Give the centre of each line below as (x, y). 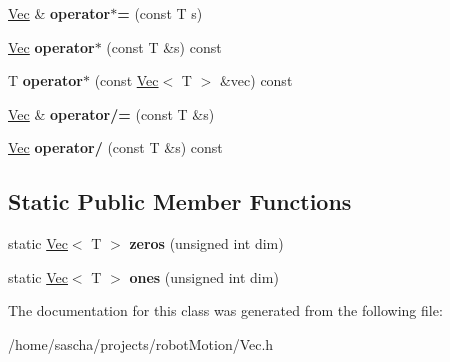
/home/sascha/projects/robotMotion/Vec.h (141, 343)
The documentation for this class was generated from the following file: (225, 310)
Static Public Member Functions (180, 201)
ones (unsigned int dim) (204, 276)
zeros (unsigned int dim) (206, 243)
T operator (46, 80)
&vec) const (256, 80)
